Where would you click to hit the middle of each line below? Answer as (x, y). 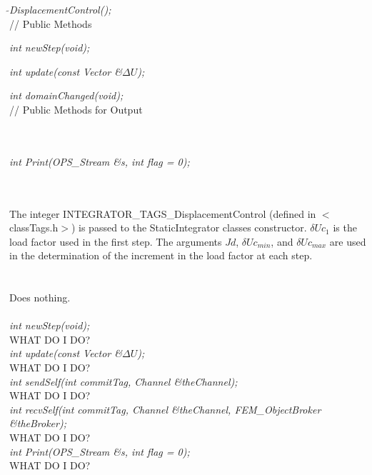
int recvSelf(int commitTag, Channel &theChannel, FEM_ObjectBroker (165, 409)
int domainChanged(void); (66, 95)
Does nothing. (40, 297)
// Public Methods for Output (76, 109)
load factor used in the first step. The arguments (116, 241)
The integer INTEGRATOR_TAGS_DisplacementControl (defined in (163, 213)
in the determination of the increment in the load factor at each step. (161, 255)
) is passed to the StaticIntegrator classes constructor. (189, 227)
